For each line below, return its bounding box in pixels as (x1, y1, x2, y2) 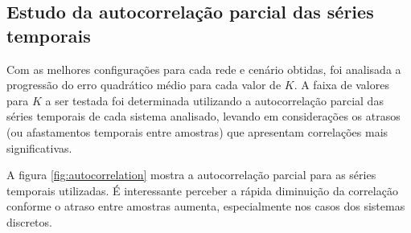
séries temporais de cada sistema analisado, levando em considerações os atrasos (6, 108, 401, 125)
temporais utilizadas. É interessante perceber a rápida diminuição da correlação (6, 182, 398, 198)
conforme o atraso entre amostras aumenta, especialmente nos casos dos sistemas (6, 198, 405, 215)
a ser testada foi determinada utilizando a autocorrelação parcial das (45, 92, 384, 108)
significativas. (6, 139, 72, 156)
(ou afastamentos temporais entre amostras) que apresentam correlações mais (6, 123, 388, 140)
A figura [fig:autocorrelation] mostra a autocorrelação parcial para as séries (6, 166, 376, 183)
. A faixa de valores (294, 76, 389, 93)
